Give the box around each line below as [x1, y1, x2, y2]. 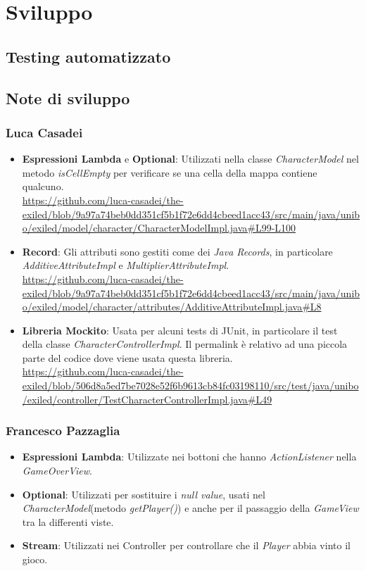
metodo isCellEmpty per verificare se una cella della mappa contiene [22, 165, 317, 180]
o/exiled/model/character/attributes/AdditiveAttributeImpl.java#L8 [22, 299, 322, 314]
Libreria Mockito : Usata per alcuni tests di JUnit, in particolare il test [22, 322, 338, 337]
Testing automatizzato [6, 45, 171, 67]
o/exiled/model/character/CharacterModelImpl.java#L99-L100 [22, 220, 296, 235]
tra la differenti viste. [22, 514, 114, 529]
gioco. [22, 552, 48, 567]
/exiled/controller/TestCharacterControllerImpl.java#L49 [22, 391, 272, 406]
